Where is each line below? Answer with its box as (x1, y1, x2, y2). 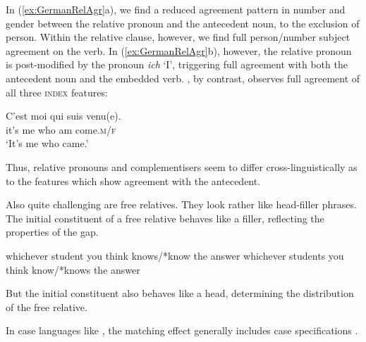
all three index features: (6, 84, 108, 99)
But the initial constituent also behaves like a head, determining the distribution (6, 286, 354, 300)
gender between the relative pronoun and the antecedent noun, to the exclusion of (6, 15, 360, 30)
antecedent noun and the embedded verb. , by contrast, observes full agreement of (6, 70, 360, 85)
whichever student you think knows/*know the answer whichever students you (6, 248, 344, 262)
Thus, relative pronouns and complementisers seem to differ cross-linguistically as (6, 159, 358, 174)
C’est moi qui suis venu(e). (6, 108, 121, 123)
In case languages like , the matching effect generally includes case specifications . (6, 323, 358, 338)
